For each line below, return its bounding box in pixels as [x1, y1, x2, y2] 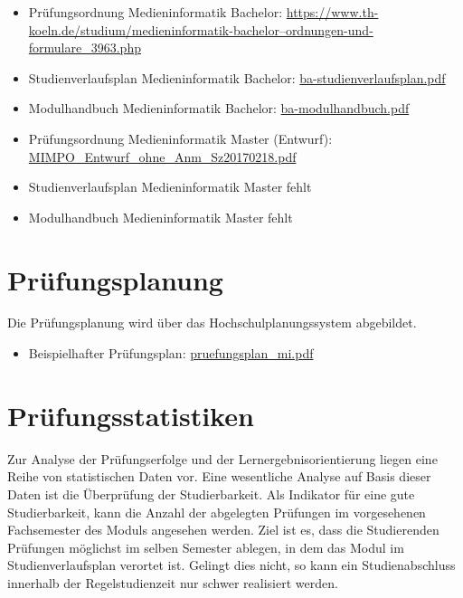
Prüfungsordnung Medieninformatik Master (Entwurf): [28, 128, 333, 147]
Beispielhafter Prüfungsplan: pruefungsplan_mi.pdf [28, 344, 314, 363]
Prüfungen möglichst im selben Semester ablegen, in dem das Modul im [7, 537, 404, 556]
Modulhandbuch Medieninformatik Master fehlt [28, 207, 293, 226]
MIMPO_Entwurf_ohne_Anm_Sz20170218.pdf [28, 147, 297, 166]
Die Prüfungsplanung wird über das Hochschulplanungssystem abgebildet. [7, 313, 417, 332]
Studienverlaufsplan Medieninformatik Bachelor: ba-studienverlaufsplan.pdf [28, 68, 446, 87]
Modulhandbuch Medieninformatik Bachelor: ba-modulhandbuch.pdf [28, 99, 410, 118]
